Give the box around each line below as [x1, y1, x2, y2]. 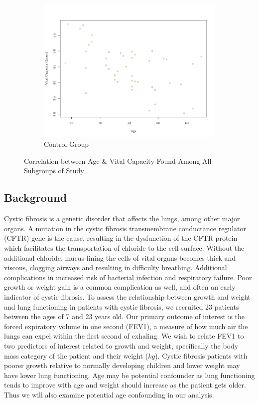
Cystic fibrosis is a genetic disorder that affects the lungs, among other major [4, 213, 240, 224]
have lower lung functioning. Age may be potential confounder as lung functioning [4, 370, 255, 380]
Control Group [44, 139, 89, 149]
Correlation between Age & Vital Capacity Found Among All [24, 155, 212, 166]
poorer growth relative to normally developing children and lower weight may [4, 360, 240, 371]
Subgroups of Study [24, 165, 84, 176]
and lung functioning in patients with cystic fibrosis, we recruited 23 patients [4, 301, 239, 312]
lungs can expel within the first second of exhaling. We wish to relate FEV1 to [4, 331, 244, 341]
